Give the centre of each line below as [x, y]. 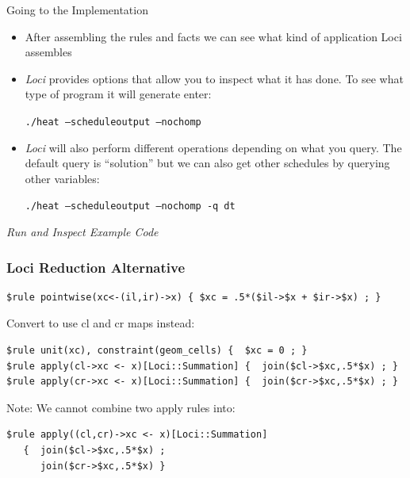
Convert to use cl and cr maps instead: [101, 323]
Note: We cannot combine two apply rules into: [121, 407]
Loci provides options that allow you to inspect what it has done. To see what [214, 78]
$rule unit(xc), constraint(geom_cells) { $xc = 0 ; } [157, 351]
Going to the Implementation [77, 10]
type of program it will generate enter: [118, 94]
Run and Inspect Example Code [82, 232]
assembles [48, 52]
